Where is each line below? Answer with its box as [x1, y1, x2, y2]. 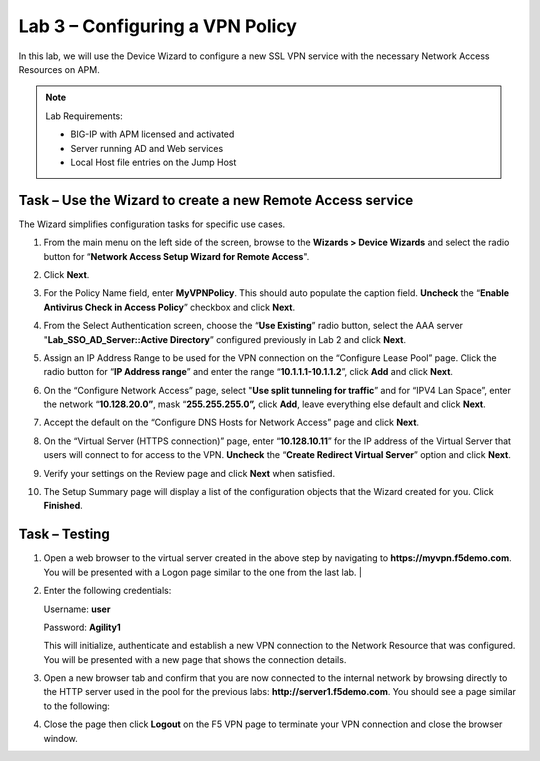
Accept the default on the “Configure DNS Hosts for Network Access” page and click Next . [43, 416, 420, 429]
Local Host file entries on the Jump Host [70, 156, 237, 168]
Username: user [43, 603, 111, 615]
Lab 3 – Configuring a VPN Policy [18, 15, 297, 37]
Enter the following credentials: [43, 585, 172, 597]
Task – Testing [18, 526, 110, 543]
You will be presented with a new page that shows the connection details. [43, 653, 347, 665]
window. [43, 732, 79, 744]
